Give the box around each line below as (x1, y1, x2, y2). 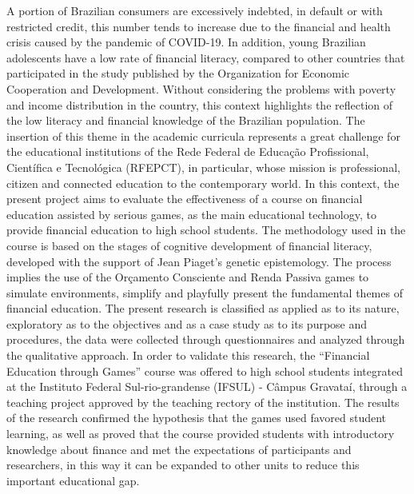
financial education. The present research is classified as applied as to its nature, (6, 300, 400, 317)
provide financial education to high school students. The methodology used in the (6, 221, 406, 238)
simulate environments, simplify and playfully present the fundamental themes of (6, 284, 403, 301)
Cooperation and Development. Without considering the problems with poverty (6, 80, 396, 97)
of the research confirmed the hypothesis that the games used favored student (6, 409, 387, 426)
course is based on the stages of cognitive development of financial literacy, (6, 237, 372, 253)
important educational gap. (6, 472, 140, 488)
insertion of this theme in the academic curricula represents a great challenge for (6, 127, 400, 144)
